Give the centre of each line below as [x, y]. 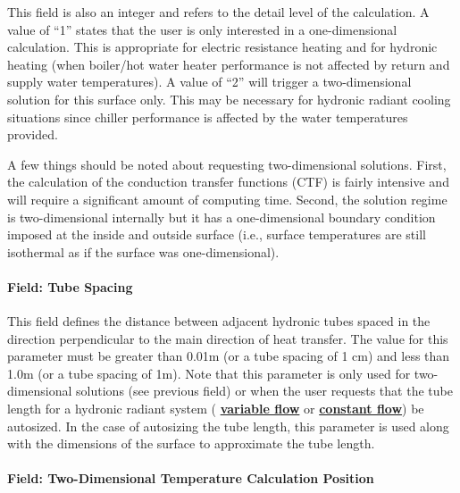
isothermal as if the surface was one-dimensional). [143, 251]
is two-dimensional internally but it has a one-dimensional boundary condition [222, 217]
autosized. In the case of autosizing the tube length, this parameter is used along [228, 426]
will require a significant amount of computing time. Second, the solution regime [227, 199]
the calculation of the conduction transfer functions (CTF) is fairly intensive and [228, 182]
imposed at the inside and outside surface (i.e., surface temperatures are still [217, 234]
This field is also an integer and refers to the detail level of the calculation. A [218, 12]
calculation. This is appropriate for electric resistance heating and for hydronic [222, 47]
